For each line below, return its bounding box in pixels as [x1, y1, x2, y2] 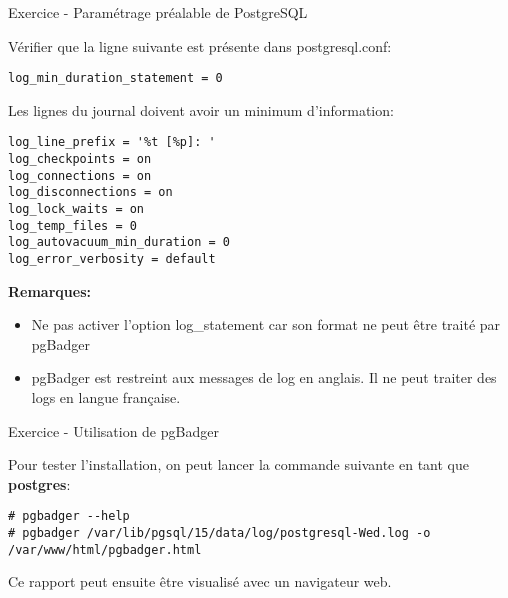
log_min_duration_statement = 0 [8, 71, 223, 86]
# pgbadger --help [8, 509, 130, 524]
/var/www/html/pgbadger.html [8, 542, 202, 557]
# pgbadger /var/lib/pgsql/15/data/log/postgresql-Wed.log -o [8, 526, 431, 541]
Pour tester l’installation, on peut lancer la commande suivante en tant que [8, 454, 469, 475]
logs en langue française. [31, 387, 181, 408]
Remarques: [8, 280, 91, 301]
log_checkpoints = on [8, 152, 152, 167]
